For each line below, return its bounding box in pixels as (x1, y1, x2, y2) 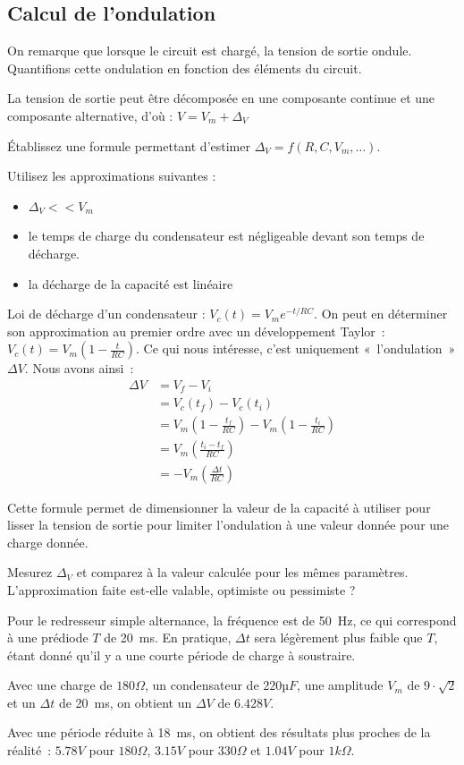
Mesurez (7, 563, 53, 582)
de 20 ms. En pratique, (104, 628, 232, 647)
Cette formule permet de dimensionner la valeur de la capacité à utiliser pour (7, 497, 431, 516)
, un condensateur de (144, 676, 259, 694)
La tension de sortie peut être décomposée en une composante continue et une (7, 89, 435, 107)
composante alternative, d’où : (7, 106, 173, 124)
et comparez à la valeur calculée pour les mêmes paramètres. (76, 563, 409, 582)
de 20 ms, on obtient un (58, 693, 192, 711)
